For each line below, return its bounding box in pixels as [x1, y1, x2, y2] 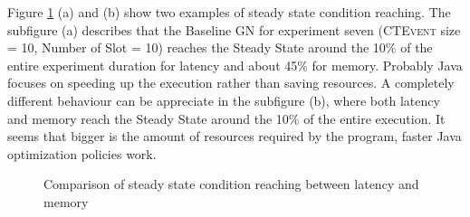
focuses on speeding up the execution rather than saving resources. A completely [7, 73, 455, 92]
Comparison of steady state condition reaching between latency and [43, 175, 419, 193]
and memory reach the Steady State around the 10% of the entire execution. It [7, 108, 446, 127]
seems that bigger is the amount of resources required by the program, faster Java [7, 127, 462, 146]
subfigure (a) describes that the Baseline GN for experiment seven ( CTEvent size [7, 20, 461, 39]
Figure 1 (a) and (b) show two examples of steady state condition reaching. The [7, 3, 451, 21]
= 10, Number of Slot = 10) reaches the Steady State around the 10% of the [7, 38, 433, 57]
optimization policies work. [7, 144, 157, 163]
